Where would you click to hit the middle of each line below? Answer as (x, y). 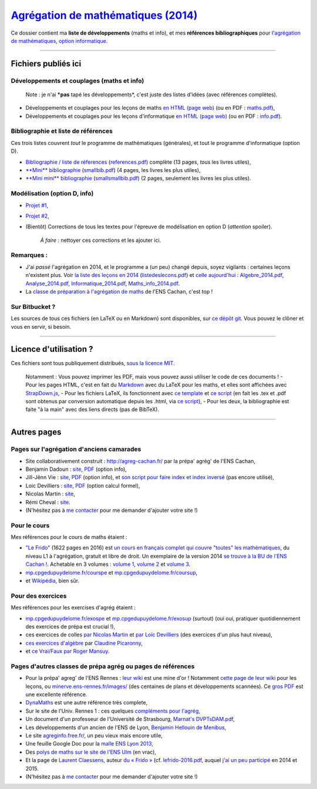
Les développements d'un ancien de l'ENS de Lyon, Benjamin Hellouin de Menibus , (126, 727)
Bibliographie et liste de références (62, 131)
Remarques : (29, 255)
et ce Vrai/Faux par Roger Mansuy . (68, 651)
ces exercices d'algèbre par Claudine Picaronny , (84, 643)
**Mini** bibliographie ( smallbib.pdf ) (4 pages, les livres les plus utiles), (113, 170)
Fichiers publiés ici (46, 64)
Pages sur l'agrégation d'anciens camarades (76, 449)
